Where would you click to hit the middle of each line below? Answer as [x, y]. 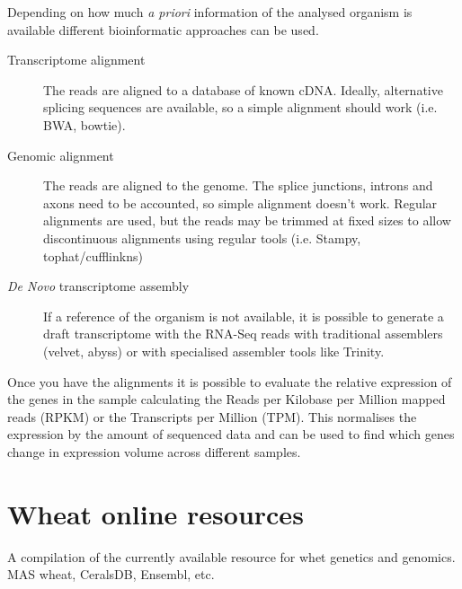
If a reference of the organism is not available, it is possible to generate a [244, 316]
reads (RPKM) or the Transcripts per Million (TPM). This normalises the [212, 416]
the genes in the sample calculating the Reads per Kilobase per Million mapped [227, 399]
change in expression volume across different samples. [154, 451]
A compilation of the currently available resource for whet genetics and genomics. [231, 556]
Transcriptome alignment [76, 60]
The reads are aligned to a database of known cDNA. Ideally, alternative [243, 89]
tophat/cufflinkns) [93, 255]
